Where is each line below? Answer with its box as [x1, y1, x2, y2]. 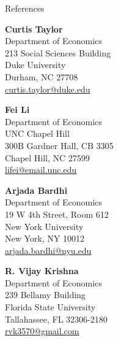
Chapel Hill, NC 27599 [5, 151, 90, 164]
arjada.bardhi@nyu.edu [5, 243, 92, 256]
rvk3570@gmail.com [5, 324, 79, 337]
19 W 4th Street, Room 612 [5, 207, 109, 220]
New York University [5, 220, 84, 232]
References [5, 2, 45, 14]
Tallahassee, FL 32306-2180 [5, 312, 108, 325]
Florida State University [5, 301, 96, 313]
